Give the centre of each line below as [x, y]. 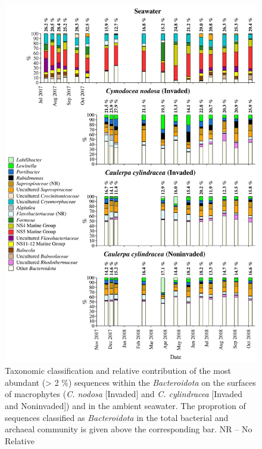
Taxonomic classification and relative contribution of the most [118, 371]
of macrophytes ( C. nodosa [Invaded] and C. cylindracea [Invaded [124, 394]
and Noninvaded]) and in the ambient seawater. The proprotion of [125, 406]
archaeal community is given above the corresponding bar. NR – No [129, 429]
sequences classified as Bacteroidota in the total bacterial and [117, 417]
